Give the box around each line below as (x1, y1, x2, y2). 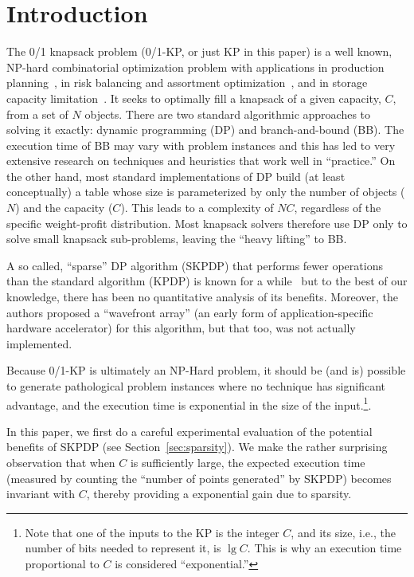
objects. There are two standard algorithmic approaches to (84, 105, 371, 122)
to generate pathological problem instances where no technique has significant (6, 378, 386, 394)
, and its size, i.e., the (291, 524, 396, 540)
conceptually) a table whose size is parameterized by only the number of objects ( (6, 183, 405, 200)
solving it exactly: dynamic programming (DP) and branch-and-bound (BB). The (6, 121, 404, 138)
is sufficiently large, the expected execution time (130, 454, 365, 471)
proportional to (25, 555, 100, 571)
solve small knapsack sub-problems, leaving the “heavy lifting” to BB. (6, 230, 347, 247)
